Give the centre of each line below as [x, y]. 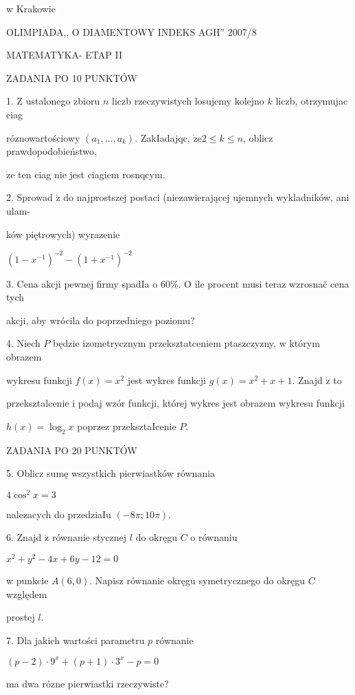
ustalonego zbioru [63, 101]
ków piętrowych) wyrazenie [63, 234]
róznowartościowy [43, 137]
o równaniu [214, 537]
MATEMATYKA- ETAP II [64, 55]
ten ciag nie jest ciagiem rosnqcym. [92, 174]
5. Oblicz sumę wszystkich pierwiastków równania [111, 473]
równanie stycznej [89, 537]
